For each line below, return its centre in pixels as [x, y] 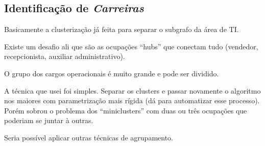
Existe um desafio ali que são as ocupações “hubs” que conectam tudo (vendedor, [131, 46]
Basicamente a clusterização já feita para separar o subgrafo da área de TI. [122, 29]
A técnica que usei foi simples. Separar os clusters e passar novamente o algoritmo [132, 90]
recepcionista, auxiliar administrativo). [65, 56]
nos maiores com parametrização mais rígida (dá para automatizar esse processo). [132, 100]
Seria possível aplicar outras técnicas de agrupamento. [89, 137]
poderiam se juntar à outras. [49, 120]
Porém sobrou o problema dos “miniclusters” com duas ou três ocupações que [126, 110]
